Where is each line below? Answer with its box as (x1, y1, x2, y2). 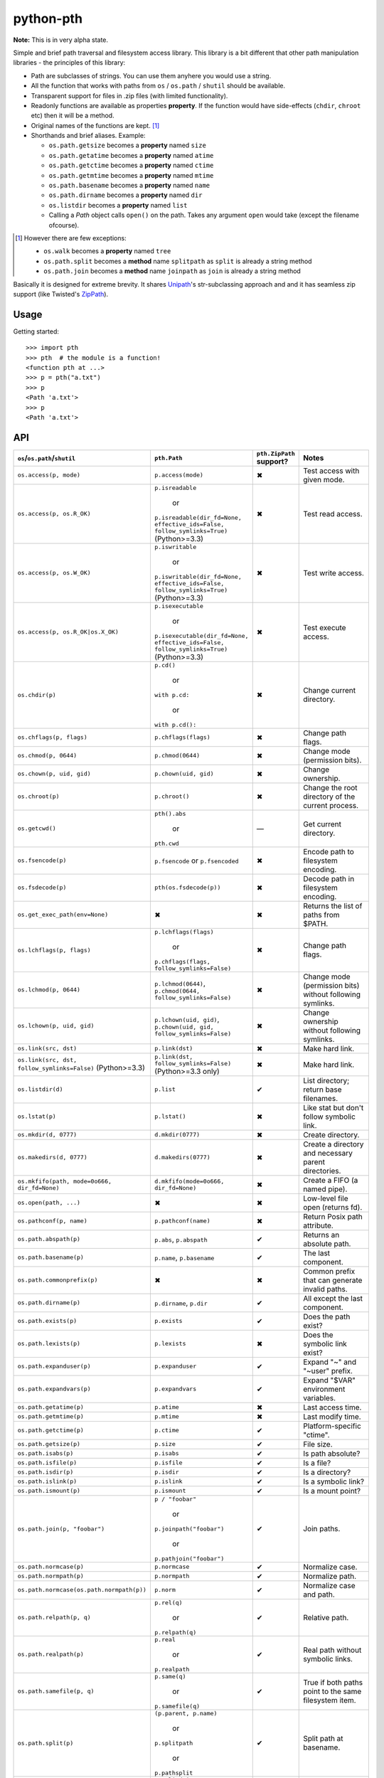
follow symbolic (303, 1112, 356, 1122)
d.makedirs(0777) (154, 1154, 211, 1161)
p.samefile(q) (154, 1702, 201, 1710)
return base (303, 1085, 342, 1095)
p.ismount (154, 1487, 186, 1495)
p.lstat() (154, 1113, 186, 1120)
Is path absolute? (303, 1448, 361, 1458)
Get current (303, 819, 341, 829)
